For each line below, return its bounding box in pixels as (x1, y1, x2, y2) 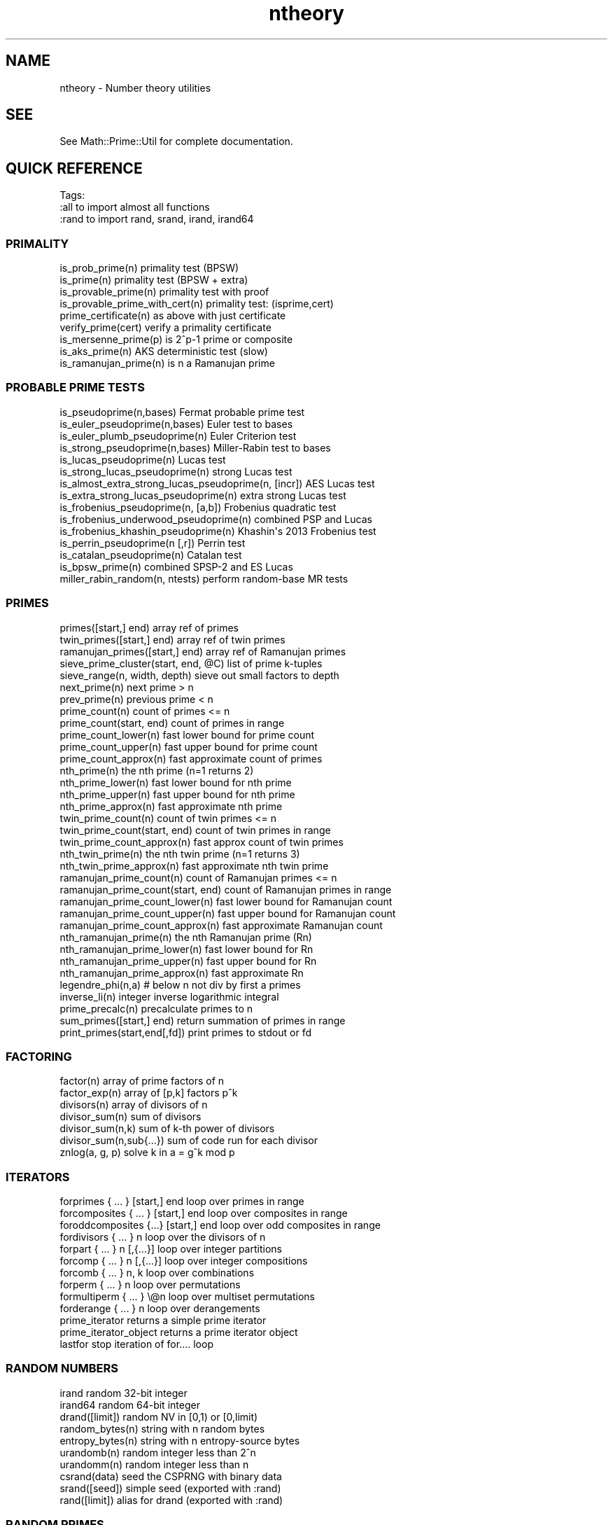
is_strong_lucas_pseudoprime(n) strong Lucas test (59, 465, 293, 478)
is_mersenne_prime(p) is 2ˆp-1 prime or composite (59, 333, 293, 346)
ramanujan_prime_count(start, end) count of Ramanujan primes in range (59, 883, 392, 896)
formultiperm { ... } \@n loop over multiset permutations (59, 1290, 315, 1303)
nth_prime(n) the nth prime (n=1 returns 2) (59, 764, 254, 777)
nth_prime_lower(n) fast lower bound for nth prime (59, 776, 292, 788)
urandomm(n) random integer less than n (59, 1458, 249, 1470)
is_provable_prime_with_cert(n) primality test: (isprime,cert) (59, 298, 334, 310)
